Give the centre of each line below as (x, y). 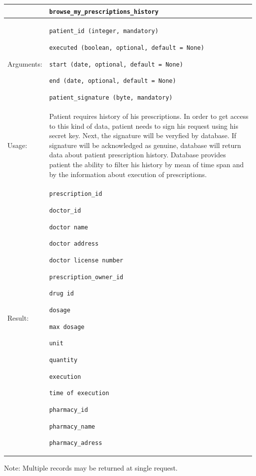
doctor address (74, 244)
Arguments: (25, 63)
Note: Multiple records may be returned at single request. (91, 468)
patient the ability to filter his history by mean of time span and (146, 164)
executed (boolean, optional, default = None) (127, 48)
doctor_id (65, 211)
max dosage (67, 327)
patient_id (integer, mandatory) (104, 31)
